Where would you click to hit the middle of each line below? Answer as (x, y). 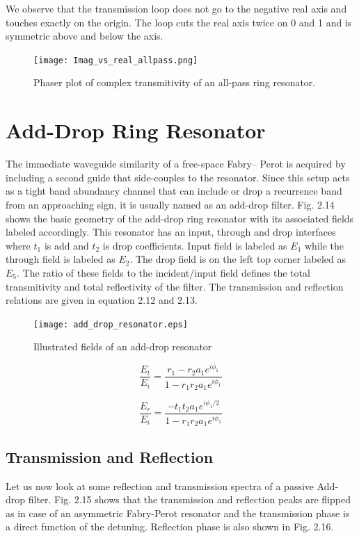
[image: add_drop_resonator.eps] (111, 324)
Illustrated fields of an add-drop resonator (123, 347)
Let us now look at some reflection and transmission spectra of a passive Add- (172, 486)
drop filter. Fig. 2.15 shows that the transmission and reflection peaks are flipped (178, 499)
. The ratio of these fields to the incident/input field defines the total (163, 272)
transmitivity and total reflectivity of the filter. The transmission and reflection (175, 286)
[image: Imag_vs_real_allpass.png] (116, 60)
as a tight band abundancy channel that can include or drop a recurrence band (174, 191)
